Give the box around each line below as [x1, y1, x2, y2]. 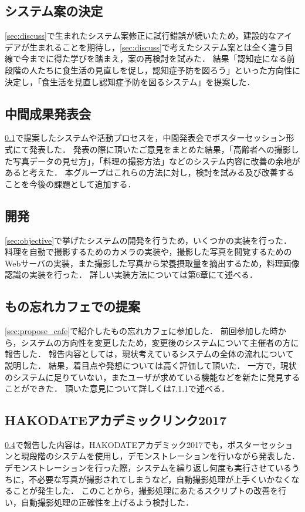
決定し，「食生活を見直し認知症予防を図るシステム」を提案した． [5, 75, 255, 87]
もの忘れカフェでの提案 [5, 297, 140, 315]
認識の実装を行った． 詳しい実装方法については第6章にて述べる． [5, 268, 257, 281]
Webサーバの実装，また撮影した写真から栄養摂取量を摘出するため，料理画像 [5, 257, 300, 269]
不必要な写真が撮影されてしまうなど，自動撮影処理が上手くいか [29, 473, 275, 485]
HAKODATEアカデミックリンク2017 [5, 411, 227, 429]
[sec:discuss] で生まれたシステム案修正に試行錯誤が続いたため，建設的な [5, 29, 276, 42]
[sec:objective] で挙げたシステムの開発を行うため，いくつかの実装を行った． [5, 234, 292, 246]
